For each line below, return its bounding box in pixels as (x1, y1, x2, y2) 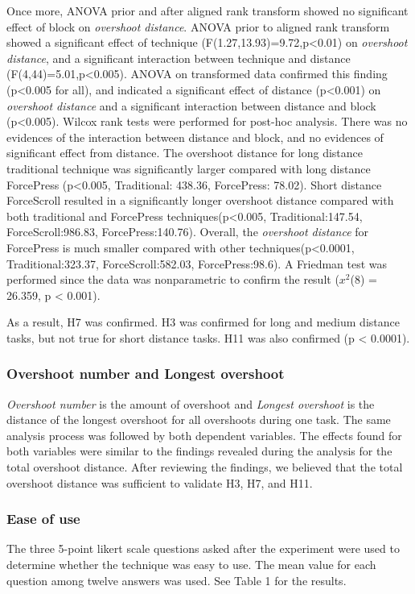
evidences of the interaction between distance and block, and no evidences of (6, 128, 384, 145)
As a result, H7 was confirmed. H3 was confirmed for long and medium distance (6, 314, 400, 330)
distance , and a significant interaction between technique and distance (6, 49, 351, 66)
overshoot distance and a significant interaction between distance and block (6, 97, 376, 114)
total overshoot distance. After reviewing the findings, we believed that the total (6, 459, 403, 476)
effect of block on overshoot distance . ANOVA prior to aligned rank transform (6, 18, 390, 35)
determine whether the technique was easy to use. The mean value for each (6, 556, 376, 573)
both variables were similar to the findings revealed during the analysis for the (6, 442, 392, 459)
